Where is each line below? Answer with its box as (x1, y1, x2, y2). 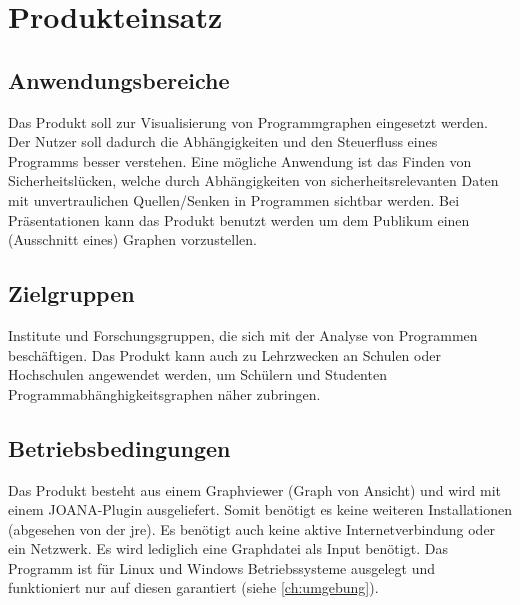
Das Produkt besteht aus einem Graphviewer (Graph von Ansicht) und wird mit (8, 479, 502, 500)
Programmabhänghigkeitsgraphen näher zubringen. (8, 383, 321, 404)
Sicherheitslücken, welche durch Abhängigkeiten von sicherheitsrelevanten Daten (8, 170, 499, 191)
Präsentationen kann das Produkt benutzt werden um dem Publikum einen (8, 209, 470, 230)
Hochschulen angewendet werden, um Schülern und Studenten (8, 364, 387, 385)
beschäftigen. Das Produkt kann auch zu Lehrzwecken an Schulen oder (8, 344, 441, 365)
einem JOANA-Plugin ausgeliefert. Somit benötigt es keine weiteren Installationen (8, 499, 512, 520)
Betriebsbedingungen (8, 432, 231, 463)
